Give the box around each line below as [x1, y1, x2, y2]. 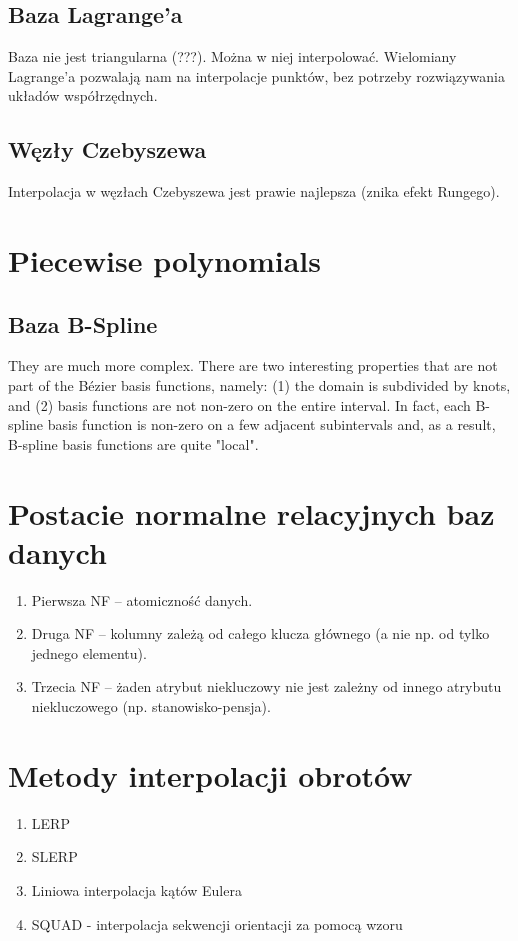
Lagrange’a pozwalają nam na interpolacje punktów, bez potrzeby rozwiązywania [8, 65, 505, 86]
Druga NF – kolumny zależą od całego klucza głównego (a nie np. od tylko [31, 623, 490, 644]
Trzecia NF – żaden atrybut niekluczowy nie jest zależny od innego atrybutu [31, 676, 502, 697]
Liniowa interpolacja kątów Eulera [31, 879, 242, 900]
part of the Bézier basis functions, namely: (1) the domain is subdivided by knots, [8, 374, 511, 395]
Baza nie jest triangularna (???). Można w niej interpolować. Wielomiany [8, 46, 457, 67]
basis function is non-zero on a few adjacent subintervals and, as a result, [47, 414, 496, 435]
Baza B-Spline [8, 308, 158, 339]
